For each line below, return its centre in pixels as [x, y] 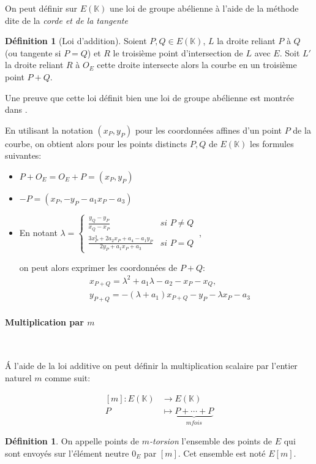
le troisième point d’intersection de [178, 52]
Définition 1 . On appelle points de [72, 441]
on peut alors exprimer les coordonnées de [98, 267]
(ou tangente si [33, 52]
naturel [18, 377]
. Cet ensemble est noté [222, 453]
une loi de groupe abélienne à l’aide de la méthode [204, 8]
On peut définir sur [41, 8]
